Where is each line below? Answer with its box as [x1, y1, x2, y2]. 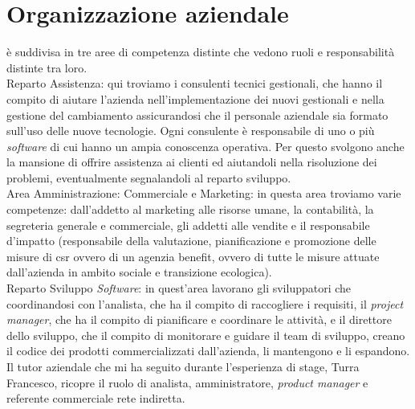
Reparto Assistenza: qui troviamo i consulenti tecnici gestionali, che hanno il [6, 75, 383, 92]
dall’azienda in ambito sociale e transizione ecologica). [6, 264, 272, 280]
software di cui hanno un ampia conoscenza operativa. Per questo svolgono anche [6, 137, 405, 154]
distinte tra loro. [6, 59, 87, 76]
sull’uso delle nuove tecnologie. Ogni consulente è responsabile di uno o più [6, 122, 375, 139]
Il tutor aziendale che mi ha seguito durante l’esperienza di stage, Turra [6, 358, 360, 374]
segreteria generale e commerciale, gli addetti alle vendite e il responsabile [6, 216, 370, 233]
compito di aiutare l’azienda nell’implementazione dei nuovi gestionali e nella [6, 90, 384, 107]
